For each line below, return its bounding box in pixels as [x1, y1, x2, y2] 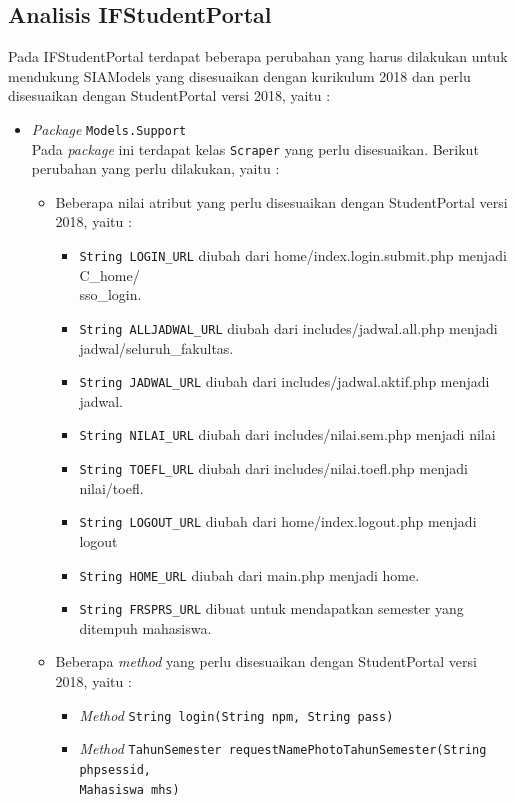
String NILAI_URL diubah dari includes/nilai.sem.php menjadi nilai [79, 424, 496, 445]
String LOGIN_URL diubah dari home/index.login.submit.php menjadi [79, 245, 507, 266]
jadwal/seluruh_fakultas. [79, 337, 234, 358]
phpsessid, [79, 762, 151, 777]
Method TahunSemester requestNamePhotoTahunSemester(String [79, 738, 487, 759]
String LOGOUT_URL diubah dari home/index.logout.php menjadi [79, 511, 477, 532]
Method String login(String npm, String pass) [79, 704, 394, 725]
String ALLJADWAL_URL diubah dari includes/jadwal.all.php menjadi [79, 317, 498, 338]
